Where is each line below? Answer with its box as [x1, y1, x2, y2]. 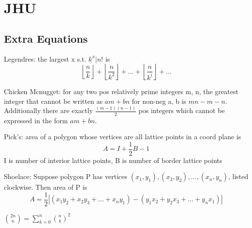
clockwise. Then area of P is [4, 182, 87, 192]
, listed [228, 171, 249, 181]
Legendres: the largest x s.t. [4, 53, 86, 64]
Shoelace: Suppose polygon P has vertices [4, 171, 128, 181]
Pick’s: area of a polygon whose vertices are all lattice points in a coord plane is [4, 131, 241, 142]
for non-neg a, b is [132, 96, 186, 106]
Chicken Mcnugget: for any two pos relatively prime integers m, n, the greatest [4, 86, 238, 97]
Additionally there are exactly [4, 105, 93, 115]
